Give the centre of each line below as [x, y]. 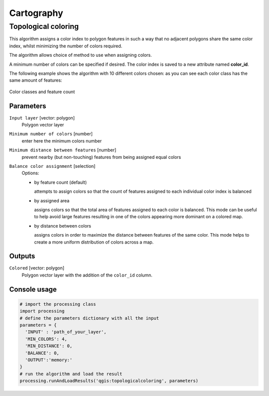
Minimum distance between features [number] [63, 150]
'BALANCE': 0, [42, 353]
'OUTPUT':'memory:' [49, 360]
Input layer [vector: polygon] [42, 118]
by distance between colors [63, 226]
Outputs [22, 256]
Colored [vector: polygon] [37, 268]
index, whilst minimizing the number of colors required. [66, 46]
